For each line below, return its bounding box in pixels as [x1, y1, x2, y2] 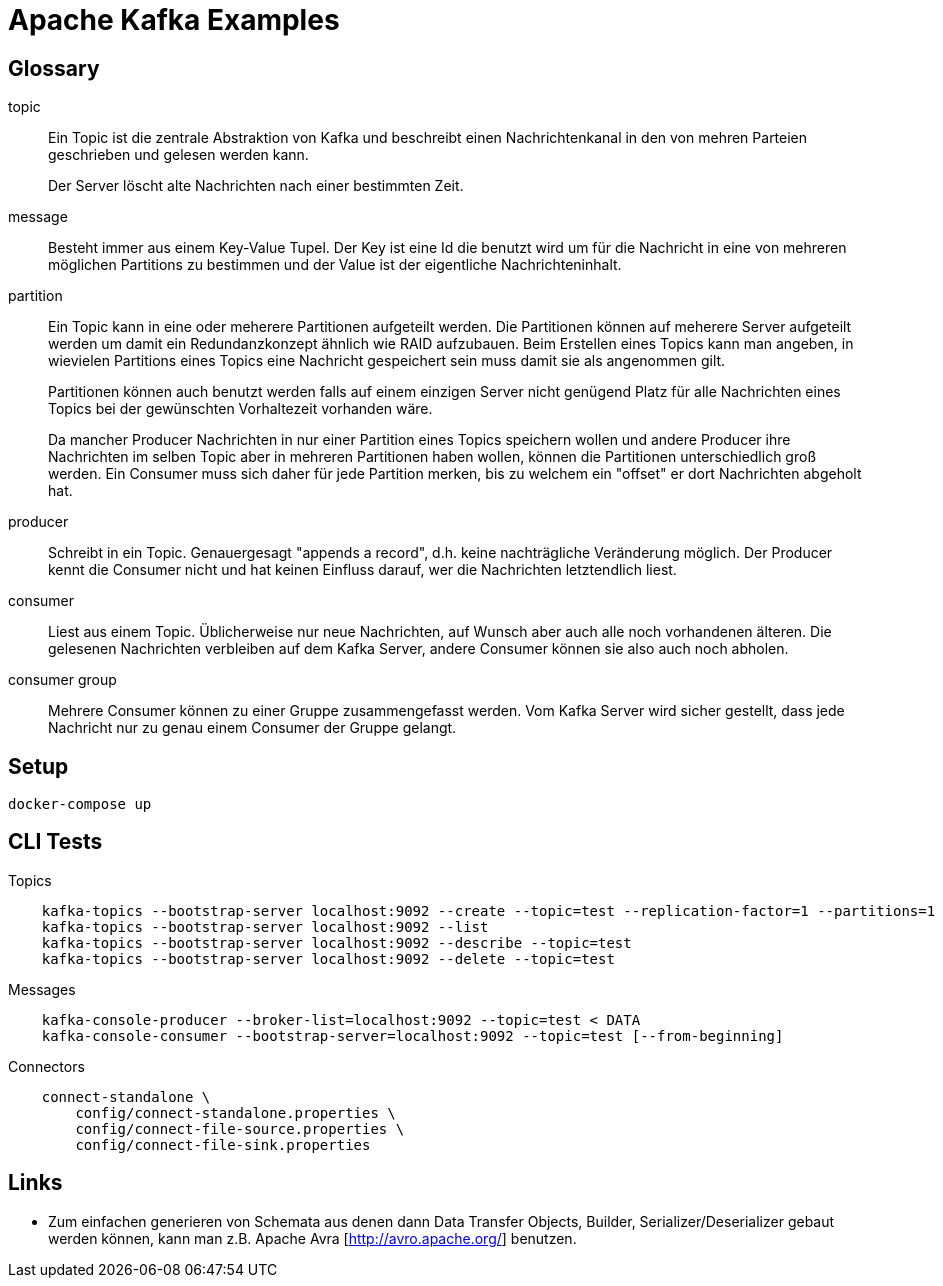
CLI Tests [8, 829, 103, 855]
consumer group [8, 671, 117, 689]
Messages [8, 980, 76, 998]
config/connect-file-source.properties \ [75, 1120, 405, 1137]
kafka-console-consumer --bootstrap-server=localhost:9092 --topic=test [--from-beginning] [41, 1027, 784, 1044]
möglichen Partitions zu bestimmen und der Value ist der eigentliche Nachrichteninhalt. [48, 256, 622, 274]
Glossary [8, 55, 100, 81]
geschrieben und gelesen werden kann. [48, 146, 309, 164]
